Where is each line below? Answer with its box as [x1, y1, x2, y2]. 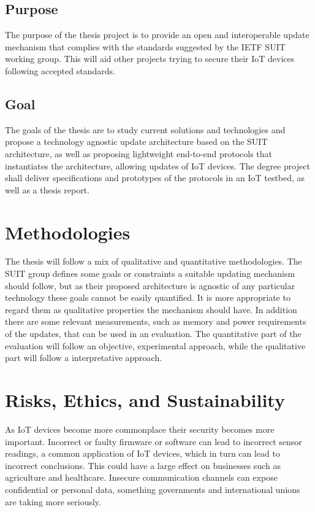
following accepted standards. [5, 64, 115, 77]
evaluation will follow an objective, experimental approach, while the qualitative [5, 339, 306, 352]
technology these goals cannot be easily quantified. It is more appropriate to [5, 291, 290, 304]
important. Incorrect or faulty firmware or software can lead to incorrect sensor [5, 435, 302, 448]
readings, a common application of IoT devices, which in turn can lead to [5, 447, 281, 460]
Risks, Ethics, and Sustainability [5, 387, 285, 412]
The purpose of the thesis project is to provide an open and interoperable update [5, 28, 309, 41]
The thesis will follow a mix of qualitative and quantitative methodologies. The [5, 255, 302, 268]
